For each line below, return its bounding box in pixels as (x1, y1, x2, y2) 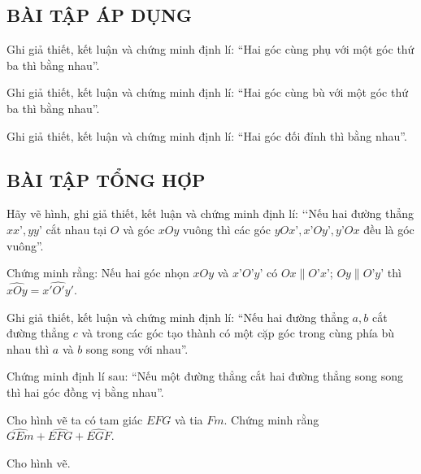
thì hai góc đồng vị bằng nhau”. (7, 383, 164, 400)
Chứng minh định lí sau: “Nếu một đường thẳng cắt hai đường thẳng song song (7, 367, 403, 385)
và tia (174, 411, 203, 428)
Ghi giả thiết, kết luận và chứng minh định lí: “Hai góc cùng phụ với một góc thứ (7, 41, 414, 58)
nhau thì (7, 340, 50, 357)
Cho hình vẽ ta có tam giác (7, 411, 143, 428)
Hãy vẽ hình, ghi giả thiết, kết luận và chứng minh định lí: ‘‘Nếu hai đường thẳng (7, 205, 414, 222)
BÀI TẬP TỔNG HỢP (7, 167, 206, 192)
